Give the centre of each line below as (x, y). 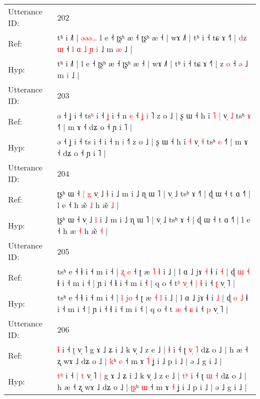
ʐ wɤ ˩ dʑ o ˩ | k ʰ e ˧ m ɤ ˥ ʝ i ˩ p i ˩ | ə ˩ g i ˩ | (139, 361)
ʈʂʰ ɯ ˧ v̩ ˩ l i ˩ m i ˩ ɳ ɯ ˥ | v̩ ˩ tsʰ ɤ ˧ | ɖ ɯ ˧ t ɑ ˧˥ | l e (154, 219)
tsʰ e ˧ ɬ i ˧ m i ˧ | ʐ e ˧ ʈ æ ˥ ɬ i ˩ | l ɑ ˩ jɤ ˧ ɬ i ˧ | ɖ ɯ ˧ (153, 271)
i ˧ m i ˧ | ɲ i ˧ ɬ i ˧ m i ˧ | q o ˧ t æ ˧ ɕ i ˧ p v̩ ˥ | (143, 309)
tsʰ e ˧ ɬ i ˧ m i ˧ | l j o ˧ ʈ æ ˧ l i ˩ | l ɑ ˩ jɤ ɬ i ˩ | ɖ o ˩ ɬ (153, 297)
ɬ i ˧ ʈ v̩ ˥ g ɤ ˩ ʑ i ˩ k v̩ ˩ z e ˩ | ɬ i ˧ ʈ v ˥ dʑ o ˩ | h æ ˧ (152, 349)
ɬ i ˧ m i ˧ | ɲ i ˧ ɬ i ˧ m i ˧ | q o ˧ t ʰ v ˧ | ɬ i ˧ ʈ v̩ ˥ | (146, 283)
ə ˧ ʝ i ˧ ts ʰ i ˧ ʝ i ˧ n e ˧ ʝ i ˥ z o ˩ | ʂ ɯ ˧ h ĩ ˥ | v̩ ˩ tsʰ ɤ (154, 115)
